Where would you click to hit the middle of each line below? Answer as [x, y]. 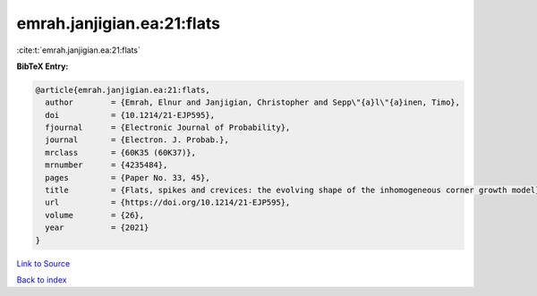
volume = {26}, [95, 215]
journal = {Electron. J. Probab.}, [137, 140]
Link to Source [43, 263]
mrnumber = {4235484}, [107, 165]
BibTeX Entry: [43, 66]
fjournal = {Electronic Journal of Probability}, [168, 128]
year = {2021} [97, 228]
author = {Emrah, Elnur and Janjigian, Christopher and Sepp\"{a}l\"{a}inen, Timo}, [253, 102]
